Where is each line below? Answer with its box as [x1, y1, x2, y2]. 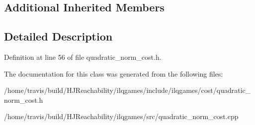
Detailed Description [4, 29, 113, 44]
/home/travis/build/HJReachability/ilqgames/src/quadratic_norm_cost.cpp [4, 111, 239, 122]
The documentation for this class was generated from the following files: [4, 68, 223, 79]
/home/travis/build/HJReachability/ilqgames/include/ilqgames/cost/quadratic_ [4, 85, 251, 95]
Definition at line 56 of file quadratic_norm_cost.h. [4, 51, 162, 62]
